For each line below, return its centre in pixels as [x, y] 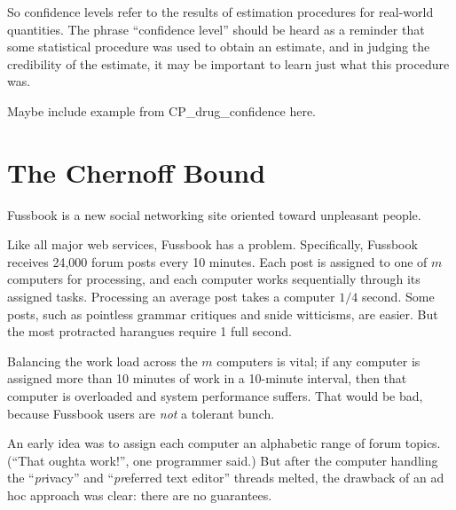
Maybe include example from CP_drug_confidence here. [161, 110]
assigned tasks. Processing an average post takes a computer [171, 297]
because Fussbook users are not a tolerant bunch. [141, 413]
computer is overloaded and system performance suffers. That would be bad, [215, 396]
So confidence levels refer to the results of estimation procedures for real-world [220, 12]
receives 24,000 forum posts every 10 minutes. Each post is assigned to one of [217, 261]
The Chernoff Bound [137, 172]
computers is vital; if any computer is [318, 361]
